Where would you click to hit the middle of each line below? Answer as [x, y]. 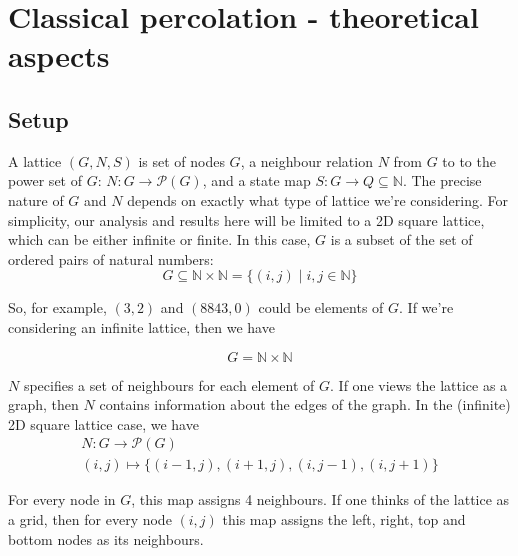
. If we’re [426, 307]
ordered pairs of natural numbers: [111, 258]
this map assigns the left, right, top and [344, 518]
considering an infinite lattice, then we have [141, 326]
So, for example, [57, 307]
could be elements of [321, 307]
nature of [36, 199]
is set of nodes [181, 160]
